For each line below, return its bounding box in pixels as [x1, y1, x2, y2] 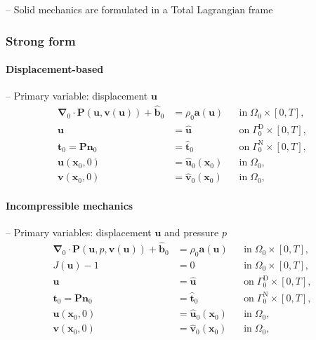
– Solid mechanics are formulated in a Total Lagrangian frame [6, 2, 273, 16]
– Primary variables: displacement [6, 225, 152, 240]
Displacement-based [6, 62, 104, 76]
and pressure [164, 225, 219, 240]
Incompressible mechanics [6, 198, 133, 213]
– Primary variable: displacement [6, 88, 148, 103]
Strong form [6, 32, 76, 49]
